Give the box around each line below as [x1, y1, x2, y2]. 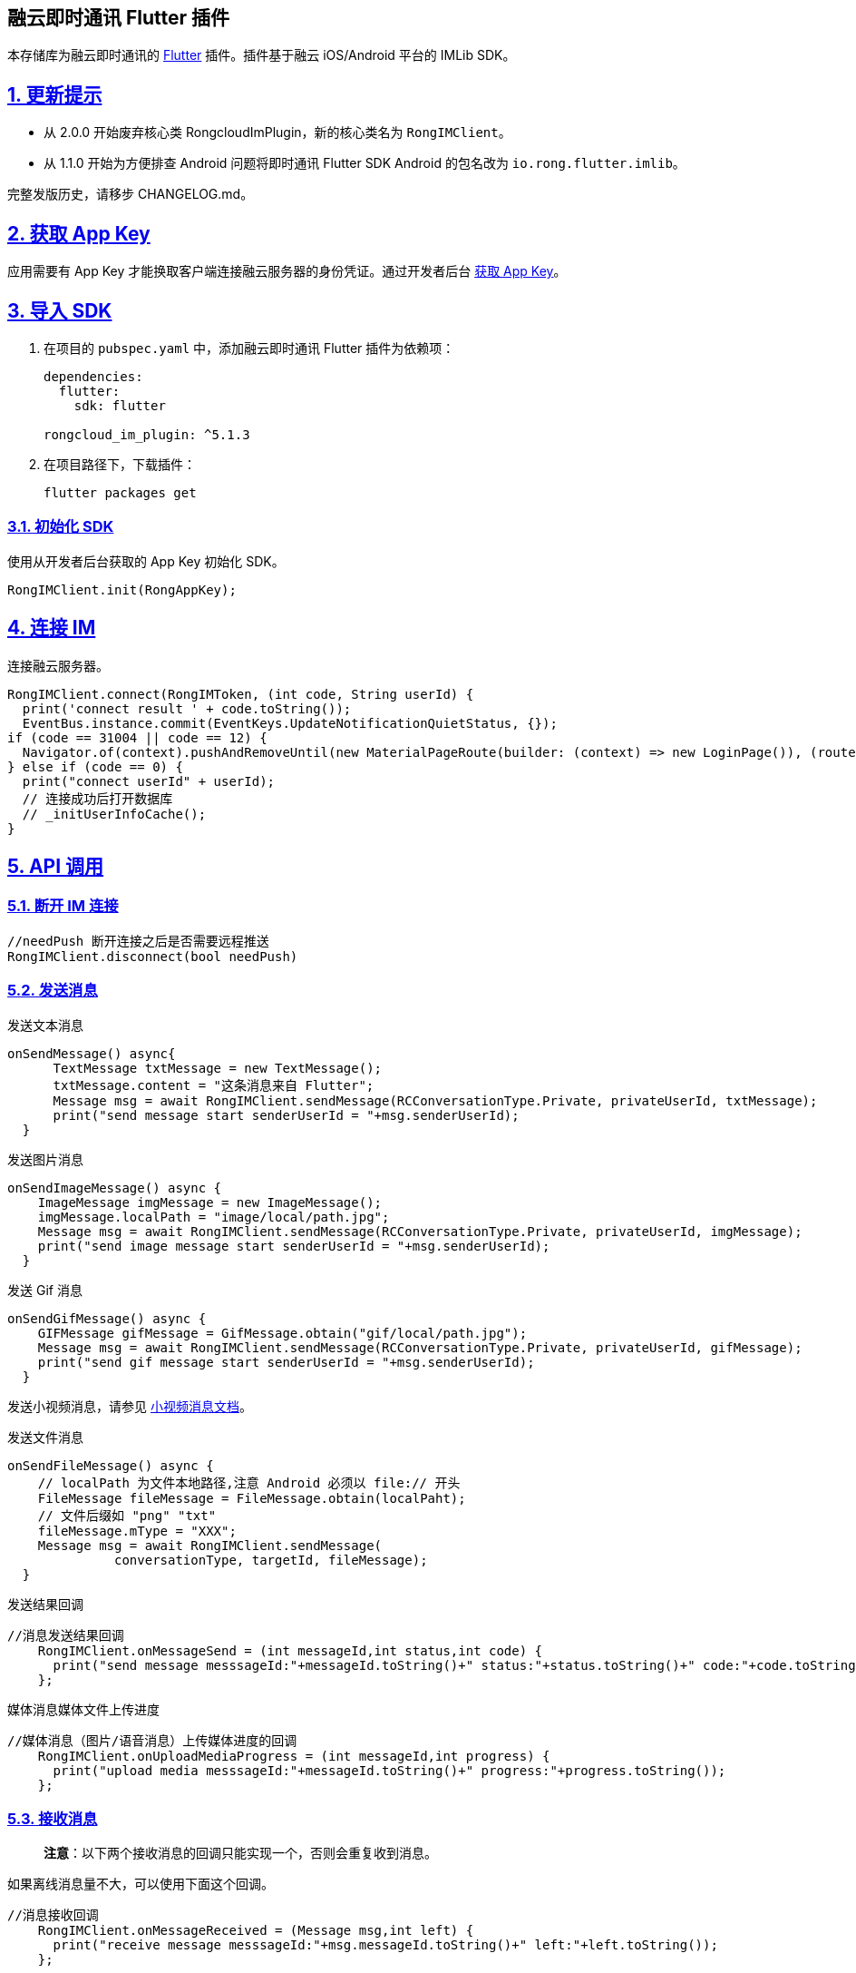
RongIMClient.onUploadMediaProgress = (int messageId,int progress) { [37, 1748, 550, 1763]
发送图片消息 [7, 1151, 83, 1167]
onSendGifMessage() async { [7, 1310, 207, 1326]
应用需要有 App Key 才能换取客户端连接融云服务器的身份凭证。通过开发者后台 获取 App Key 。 [7, 263, 567, 280]
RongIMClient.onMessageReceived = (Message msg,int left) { [37, 1923, 474, 1939]
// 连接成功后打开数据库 [22, 790, 173, 806]
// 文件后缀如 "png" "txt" [37, 1507, 217, 1523]
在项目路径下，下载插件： [44, 456, 196, 472]
